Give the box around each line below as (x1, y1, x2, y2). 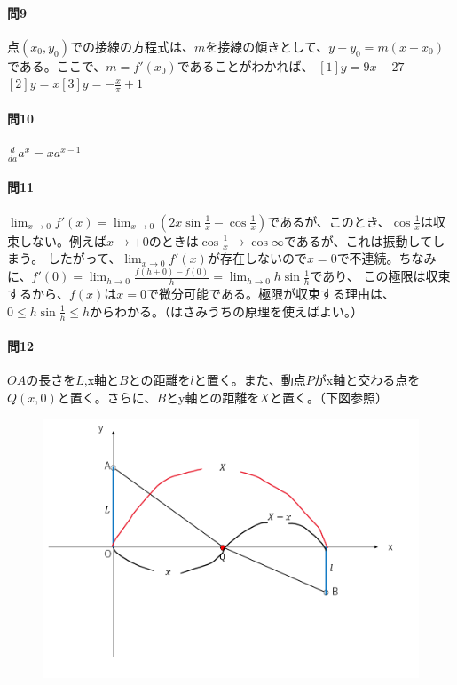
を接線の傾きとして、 (205, 36, 329, 55)
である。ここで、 (7, 56, 106, 75)
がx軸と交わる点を (313, 370, 421, 389)
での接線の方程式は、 (69, 36, 194, 55)
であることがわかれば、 (177, 56, 314, 75)
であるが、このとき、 (267, 211, 390, 230)
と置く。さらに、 (57, 388, 157, 407)
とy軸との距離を (166, 388, 260, 407)
